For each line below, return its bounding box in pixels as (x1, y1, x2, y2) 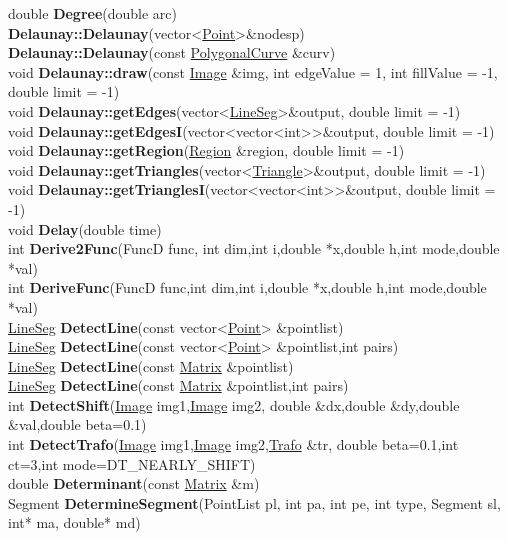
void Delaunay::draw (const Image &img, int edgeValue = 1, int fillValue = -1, (8, 61, 498, 82)
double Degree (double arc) (8, 3, 178, 23)
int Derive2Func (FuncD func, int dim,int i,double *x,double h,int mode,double (8, 238, 500, 259)
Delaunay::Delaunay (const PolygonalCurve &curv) (8, 42, 336, 63)
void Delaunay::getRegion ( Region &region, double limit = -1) (8, 140, 405, 161)
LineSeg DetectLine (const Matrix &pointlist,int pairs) (8, 375, 349, 396)
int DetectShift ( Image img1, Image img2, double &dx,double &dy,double (8, 394, 460, 415)
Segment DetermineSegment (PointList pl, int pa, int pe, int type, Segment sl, (8, 492, 501, 513)
